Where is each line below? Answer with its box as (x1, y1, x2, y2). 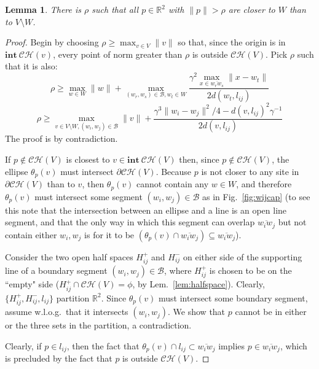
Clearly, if (5, 339, 42, 352)
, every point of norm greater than (53, 47, 183, 60)
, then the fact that (66, 339, 140, 352)
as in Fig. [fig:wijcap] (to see (202, 190, 310, 203)
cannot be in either (235, 305, 307, 318)
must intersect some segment (34, 190, 143, 203)
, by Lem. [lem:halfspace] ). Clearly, (132, 278, 265, 290)
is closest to (66, 153, 110, 166)
